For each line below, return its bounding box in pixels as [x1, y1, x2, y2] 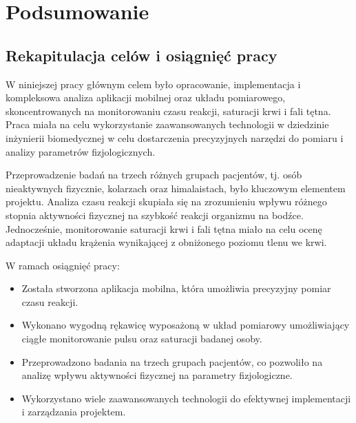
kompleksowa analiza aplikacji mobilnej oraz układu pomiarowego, [6, 90, 286, 105]
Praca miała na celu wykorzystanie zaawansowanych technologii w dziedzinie [6, 117, 329, 132]
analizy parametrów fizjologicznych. [6, 144, 156, 158]
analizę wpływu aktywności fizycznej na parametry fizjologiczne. [21, 368, 293, 382]
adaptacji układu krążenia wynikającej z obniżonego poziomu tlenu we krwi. [6, 235, 327, 249]
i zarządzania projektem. [21, 404, 126, 419]
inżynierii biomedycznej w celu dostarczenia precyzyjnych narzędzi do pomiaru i [6, 130, 344, 145]
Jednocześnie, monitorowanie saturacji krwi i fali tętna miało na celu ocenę [6, 221, 322, 236]
